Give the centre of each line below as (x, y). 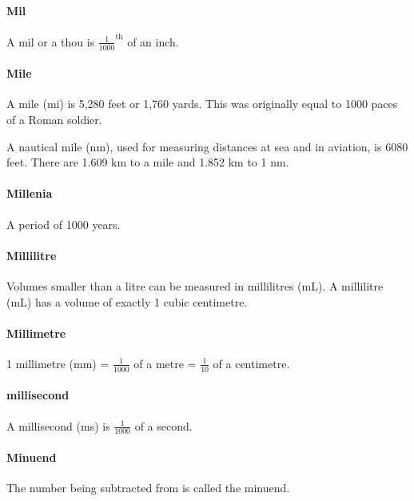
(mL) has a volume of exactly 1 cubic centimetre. (127, 301)
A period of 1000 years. (64, 224)
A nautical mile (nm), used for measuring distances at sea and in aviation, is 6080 (207, 146)
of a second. (163, 425)
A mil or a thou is (51, 41)
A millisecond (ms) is (58, 425)
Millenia (30, 193)
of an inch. (153, 41)
